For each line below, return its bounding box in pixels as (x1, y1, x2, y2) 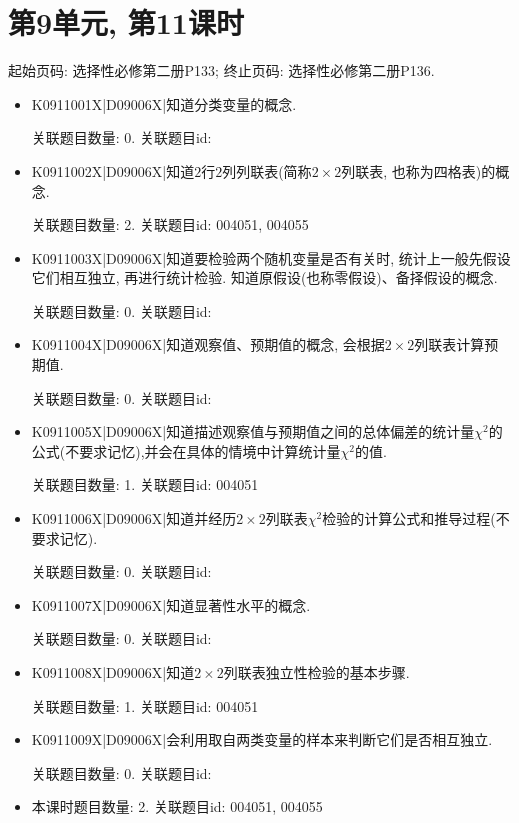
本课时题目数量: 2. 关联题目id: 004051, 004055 (31, 796, 323, 817)
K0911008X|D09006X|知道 (31, 662, 195, 682)
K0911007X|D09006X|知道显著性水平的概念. (31, 594, 311, 615)
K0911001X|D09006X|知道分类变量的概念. (31, 93, 297, 114)
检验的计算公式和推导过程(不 (322, 508, 510, 529)
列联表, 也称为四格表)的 (341, 160, 496, 181)
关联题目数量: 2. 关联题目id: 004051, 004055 (31, 214, 309, 235)
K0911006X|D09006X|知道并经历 (31, 508, 237, 529)
